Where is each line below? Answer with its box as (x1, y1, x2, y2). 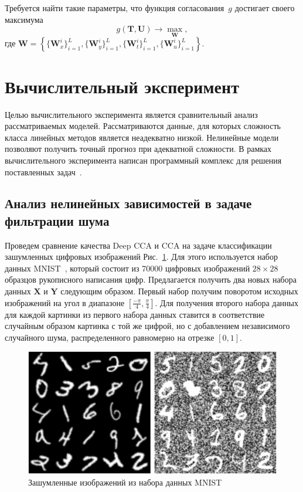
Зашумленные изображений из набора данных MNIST (28, 476, 222, 488)
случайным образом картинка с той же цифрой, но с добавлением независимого (5, 320, 290, 332)
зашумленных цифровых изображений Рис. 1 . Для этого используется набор (5, 250, 278, 263)
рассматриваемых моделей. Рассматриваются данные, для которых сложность (5, 120, 281, 132)
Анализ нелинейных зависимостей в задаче (5, 194, 252, 212)
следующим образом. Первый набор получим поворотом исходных (60, 285, 298, 297)
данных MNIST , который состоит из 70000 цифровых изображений (5, 262, 250, 274)
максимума (5, 13, 43, 25)
